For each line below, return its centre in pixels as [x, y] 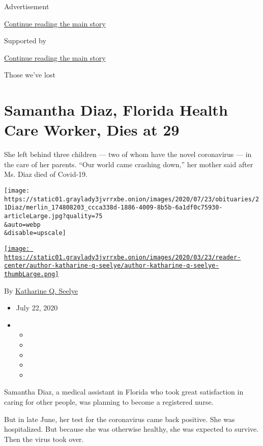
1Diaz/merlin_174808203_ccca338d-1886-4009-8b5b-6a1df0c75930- [113, 208]
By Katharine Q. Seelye [41, 290]
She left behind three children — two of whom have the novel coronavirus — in [128, 154]
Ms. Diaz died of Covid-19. [46, 174]
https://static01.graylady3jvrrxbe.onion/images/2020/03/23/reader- [123, 257]
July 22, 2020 [37, 308]
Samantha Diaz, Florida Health [116, 110]
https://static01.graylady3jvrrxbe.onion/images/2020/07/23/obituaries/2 [132, 199]
